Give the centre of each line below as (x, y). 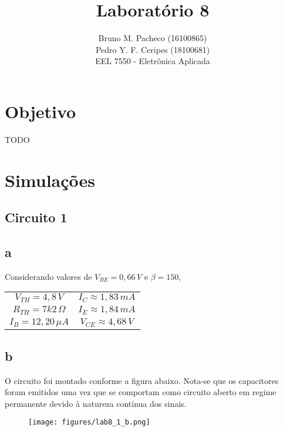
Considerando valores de (48, 276)
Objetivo (41, 111)
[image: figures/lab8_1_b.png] (89, 422)
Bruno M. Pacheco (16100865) (153, 38)
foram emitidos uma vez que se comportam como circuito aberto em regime (141, 392)
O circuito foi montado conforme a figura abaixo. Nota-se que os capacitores (142, 380)
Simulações (50, 180)
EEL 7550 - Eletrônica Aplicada (153, 61)
